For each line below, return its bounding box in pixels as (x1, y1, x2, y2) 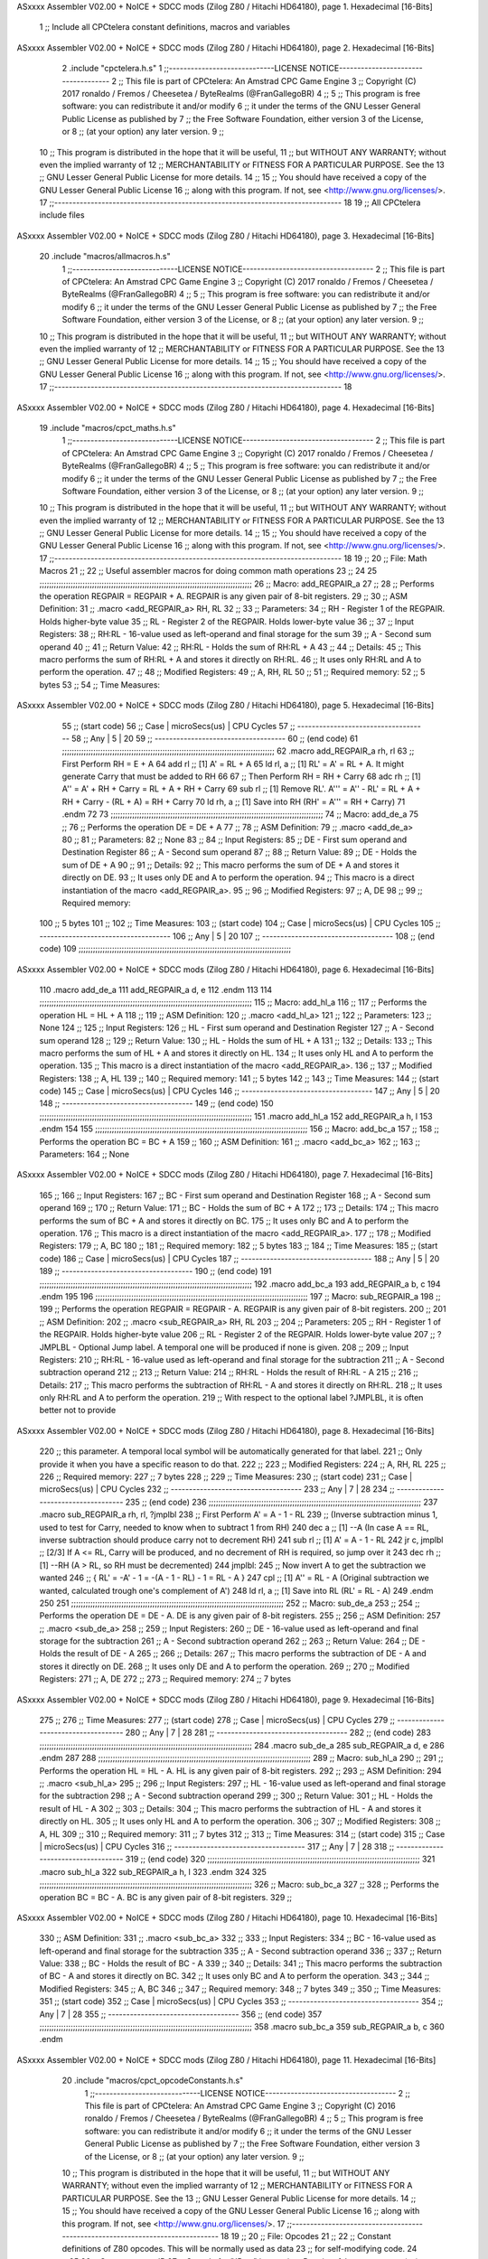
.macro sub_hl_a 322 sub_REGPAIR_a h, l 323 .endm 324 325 (39, 1866, 267, 1877)
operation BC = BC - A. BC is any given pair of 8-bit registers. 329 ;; (39, 1891, 293, 1902)
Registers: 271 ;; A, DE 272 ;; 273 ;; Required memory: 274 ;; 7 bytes (39, 1673, 292, 1684)
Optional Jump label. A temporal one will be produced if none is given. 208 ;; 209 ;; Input (78, 1342, 409, 1353)
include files (39, 210, 85, 220)
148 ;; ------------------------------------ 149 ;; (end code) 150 (39, 1098, 274, 1109)
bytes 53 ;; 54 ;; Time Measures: (39, 679, 161, 690)
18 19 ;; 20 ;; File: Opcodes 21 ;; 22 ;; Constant (220, 2230, 392, 2241)
